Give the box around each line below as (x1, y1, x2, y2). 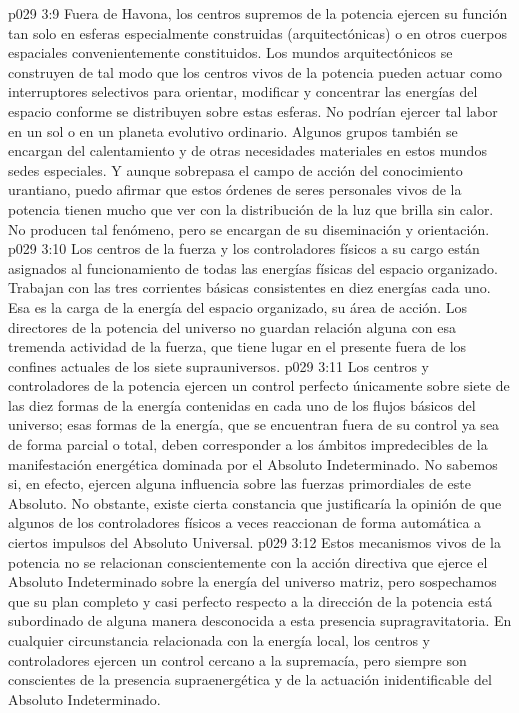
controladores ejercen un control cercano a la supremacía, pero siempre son (8, 649, 467, 670)
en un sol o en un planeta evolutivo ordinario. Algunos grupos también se (8, 120, 458, 141)
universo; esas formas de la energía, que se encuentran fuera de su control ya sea (8, 414, 500, 435)
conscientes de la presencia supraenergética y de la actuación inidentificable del (8, 669, 492, 690)
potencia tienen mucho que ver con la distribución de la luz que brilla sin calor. (8, 198, 494, 219)
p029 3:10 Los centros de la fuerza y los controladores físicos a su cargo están (8, 238, 480, 259)
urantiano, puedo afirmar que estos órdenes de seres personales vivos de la (8, 179, 462, 200)
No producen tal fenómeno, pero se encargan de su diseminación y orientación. (8, 218, 490, 239)
